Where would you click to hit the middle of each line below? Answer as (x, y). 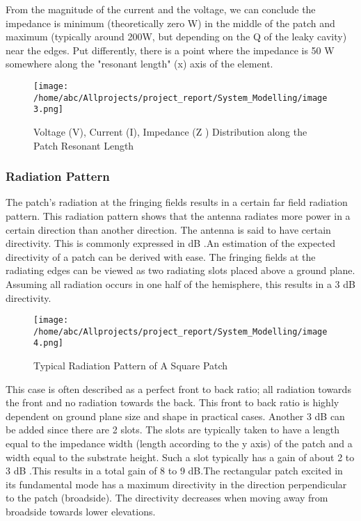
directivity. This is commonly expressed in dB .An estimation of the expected (170, 243)
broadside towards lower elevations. (81, 511)
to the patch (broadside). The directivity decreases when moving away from (167, 498)
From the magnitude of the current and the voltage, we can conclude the (161, 9)
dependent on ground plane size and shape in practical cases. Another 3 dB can (175, 416)
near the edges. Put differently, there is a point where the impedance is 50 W (170, 50)
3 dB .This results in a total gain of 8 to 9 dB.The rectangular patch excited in (174, 471)
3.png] (48, 110)
